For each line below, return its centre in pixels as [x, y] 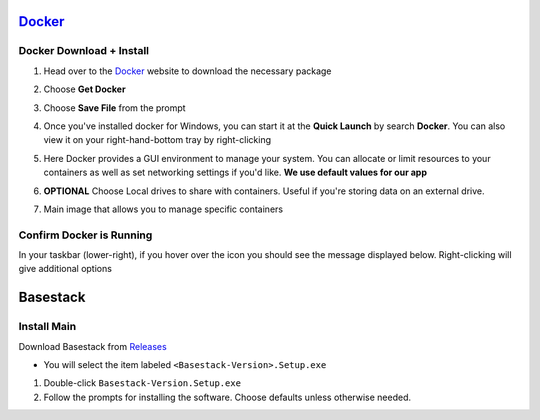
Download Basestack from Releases [92, 346]
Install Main [47, 327]
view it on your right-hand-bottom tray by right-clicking [157, 140]
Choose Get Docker [84, 89]
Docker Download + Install [84, 51]
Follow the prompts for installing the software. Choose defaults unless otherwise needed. [227, 397]
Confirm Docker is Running [85, 235]
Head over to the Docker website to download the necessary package [187, 71]
